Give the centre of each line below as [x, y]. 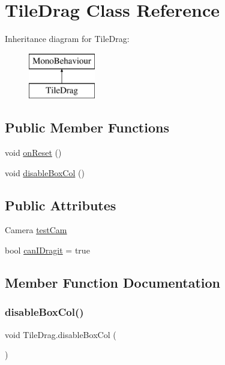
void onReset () [33, 153]
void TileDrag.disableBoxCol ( [61, 334]
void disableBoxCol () [45, 172]
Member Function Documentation [113, 283]
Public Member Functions [87, 127]
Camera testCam [36, 230]
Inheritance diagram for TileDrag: [67, 39]
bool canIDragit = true [47, 250]
